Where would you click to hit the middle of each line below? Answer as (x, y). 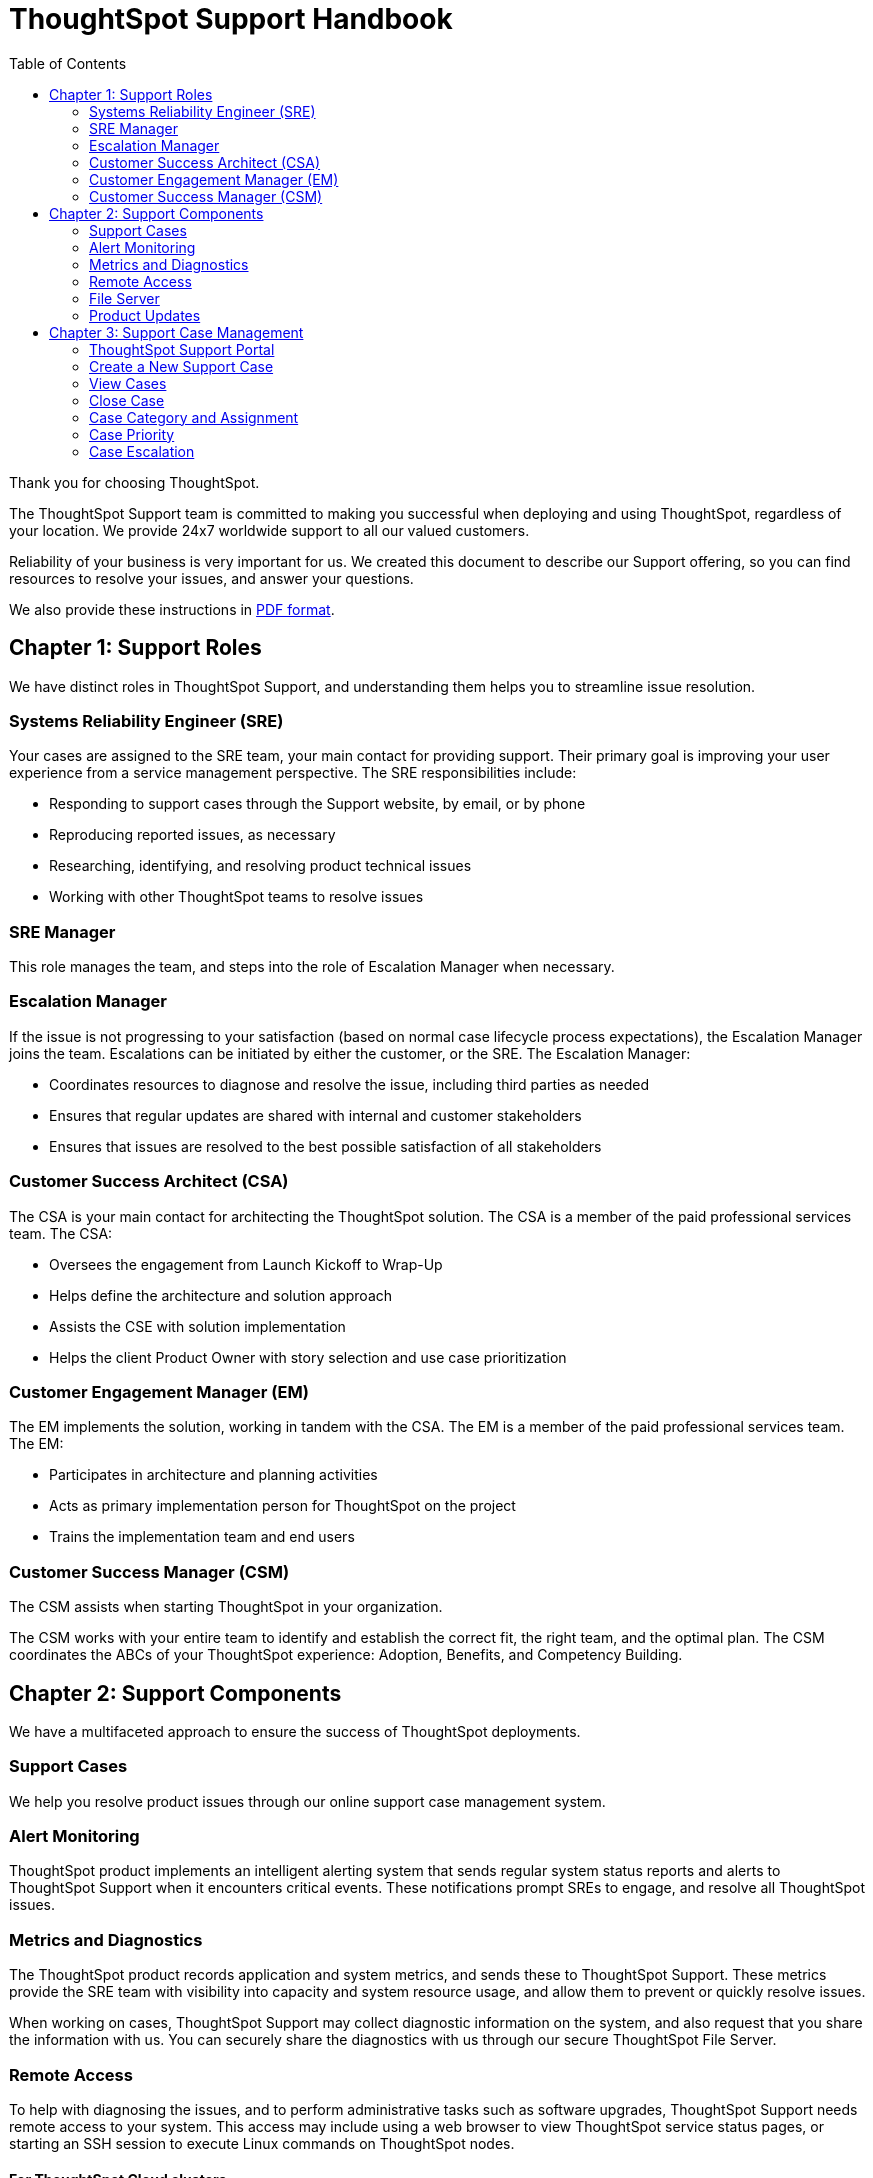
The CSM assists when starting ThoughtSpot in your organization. (226, 1607)
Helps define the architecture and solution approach (221, 1295)
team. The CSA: (61, 1233)
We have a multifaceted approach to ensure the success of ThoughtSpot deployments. (295, 1731)
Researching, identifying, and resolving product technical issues (260, 866)
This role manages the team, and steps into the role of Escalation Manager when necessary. (312, 967)
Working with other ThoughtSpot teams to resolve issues (236, 897)
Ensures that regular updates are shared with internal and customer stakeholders (315, 1115)
